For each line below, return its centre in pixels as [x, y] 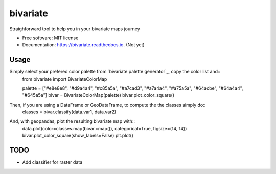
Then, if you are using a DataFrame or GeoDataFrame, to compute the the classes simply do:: [108, 105]
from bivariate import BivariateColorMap [65, 79]
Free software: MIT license [50, 38]
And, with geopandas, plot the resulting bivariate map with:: [72, 121]
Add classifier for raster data [52, 162]
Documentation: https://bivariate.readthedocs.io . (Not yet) [84, 45]
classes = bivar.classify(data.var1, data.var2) [69, 112]
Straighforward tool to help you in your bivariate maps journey [75, 29]
